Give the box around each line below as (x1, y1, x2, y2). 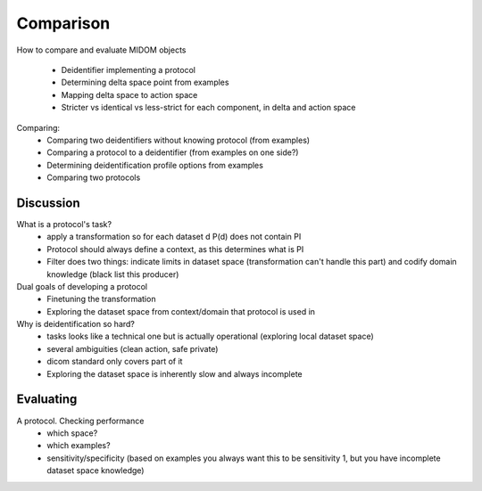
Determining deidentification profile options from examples (46, 160, 263, 170)
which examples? (46, 440, 111, 451)
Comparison (16, 13, 111, 33)
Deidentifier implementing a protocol (61, 64, 196, 75)
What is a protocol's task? (16, 218, 112, 229)
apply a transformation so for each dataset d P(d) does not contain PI (46, 232, 302, 242)
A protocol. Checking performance (16, 415, 145, 426)
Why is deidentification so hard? (16, 319, 136, 330)
